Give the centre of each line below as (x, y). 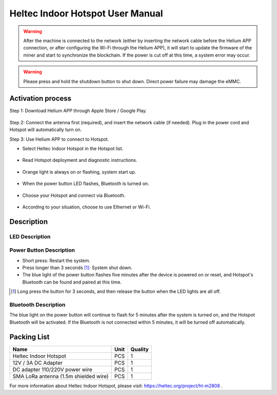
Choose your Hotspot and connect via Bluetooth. (74, 195)
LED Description (30, 236)
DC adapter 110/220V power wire (52, 369)
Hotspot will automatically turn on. (46, 130)
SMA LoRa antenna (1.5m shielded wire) (61, 376)
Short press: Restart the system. (56, 260)
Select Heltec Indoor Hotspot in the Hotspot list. (73, 148)
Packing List (29, 337)
